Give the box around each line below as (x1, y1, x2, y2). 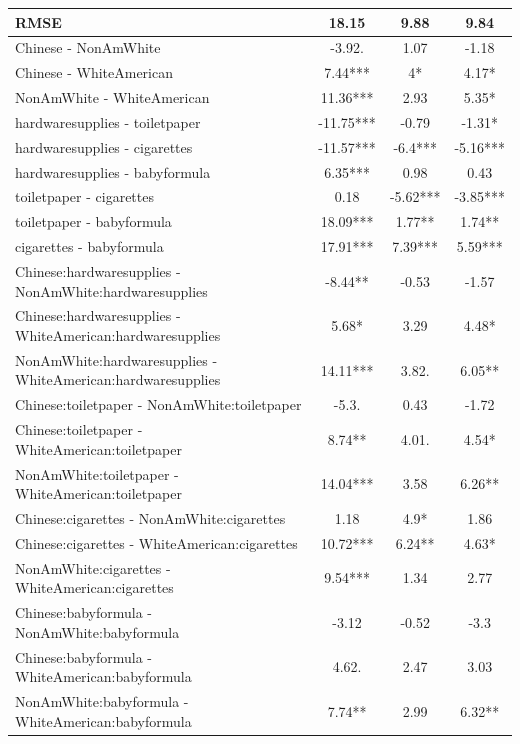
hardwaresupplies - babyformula (15, 161, 211, 182)
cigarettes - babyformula (15, 236, 164, 257)
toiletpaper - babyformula (15, 211, 172, 232)
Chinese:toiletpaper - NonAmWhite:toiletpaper (15, 394, 302, 415)
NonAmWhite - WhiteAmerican (15, 87, 210, 108)
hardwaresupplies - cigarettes (15, 136, 193, 157)
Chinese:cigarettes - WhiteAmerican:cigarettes (15, 532, 298, 553)
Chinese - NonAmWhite (15, 37, 161, 58)
